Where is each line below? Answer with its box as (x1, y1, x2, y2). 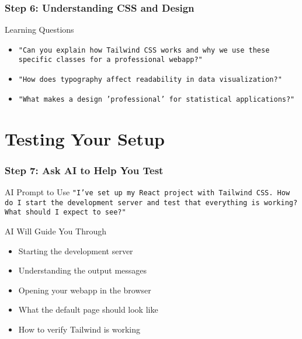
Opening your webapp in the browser (18, 283, 151, 296)
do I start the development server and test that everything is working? (5, 198, 298, 207)
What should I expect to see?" (5, 208, 126, 217)
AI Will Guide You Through (5, 225, 107, 237)
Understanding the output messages (18, 264, 147, 276)
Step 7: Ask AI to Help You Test (5, 162, 164, 177)
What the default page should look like (18, 303, 158, 316)
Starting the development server (18, 244, 133, 257)
